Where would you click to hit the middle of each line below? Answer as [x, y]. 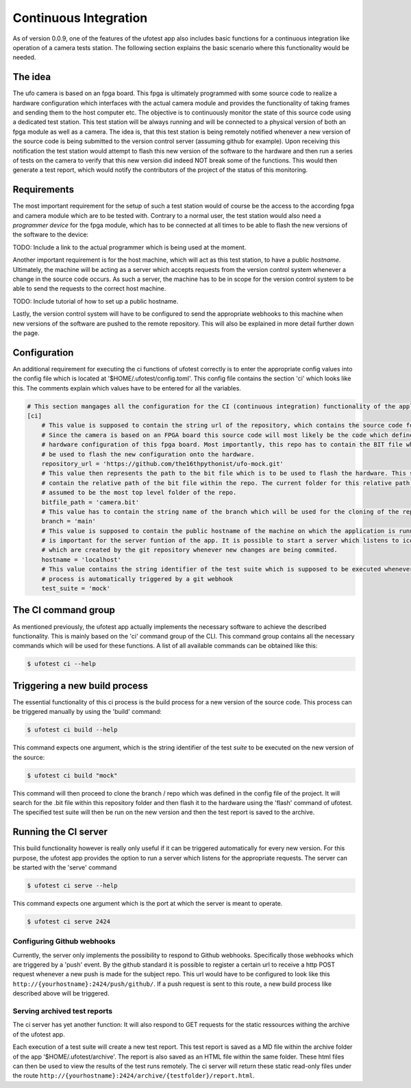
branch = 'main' [68, 521]
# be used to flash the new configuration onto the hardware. [148, 454]
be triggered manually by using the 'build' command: [87, 712]
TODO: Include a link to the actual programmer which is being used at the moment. [129, 247]
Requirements [43, 189]
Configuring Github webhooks [64, 941]
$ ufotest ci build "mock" [72, 775]
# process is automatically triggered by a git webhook [137, 579]
